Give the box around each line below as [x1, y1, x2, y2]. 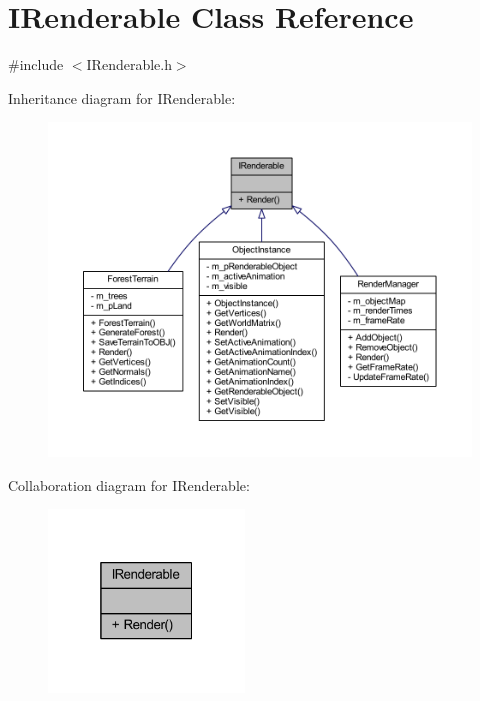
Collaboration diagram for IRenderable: [8, 474, 250, 495]
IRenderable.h [86, 54, 172, 75]
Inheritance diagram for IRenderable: [8, 87, 236, 108]
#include [8, 54, 64, 75]
